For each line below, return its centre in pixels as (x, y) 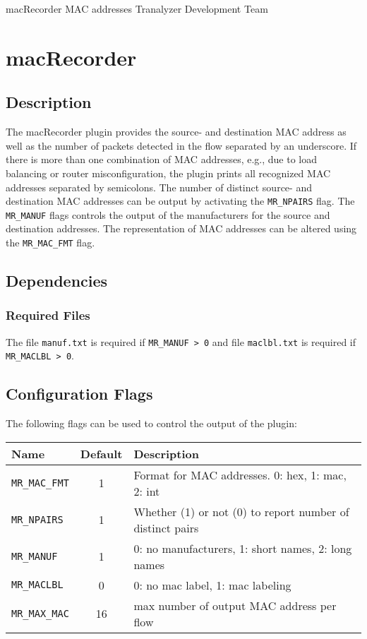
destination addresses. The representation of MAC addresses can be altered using (181, 228)
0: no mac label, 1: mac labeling (212, 585)
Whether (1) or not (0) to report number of (241, 511)
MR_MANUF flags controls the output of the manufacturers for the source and (168, 214)
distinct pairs (166, 527)
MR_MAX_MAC (40, 613)
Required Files (48, 315)
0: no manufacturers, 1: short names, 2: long (243, 548)
